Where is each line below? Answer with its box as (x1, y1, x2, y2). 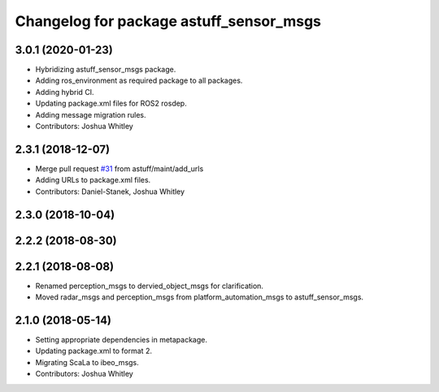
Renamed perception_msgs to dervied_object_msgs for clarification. (35, 281, 264, 291)
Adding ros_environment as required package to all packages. (35, 75, 243, 85)
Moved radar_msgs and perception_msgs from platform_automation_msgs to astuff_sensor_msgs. (35, 292, 364, 302)
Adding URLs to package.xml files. (35, 175, 151, 185)
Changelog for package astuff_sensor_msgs (15, 12, 321, 30)
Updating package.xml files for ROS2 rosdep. (35, 98, 187, 109)
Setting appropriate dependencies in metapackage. (35, 334, 207, 344)
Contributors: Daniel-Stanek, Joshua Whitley (35, 187, 185, 196)
